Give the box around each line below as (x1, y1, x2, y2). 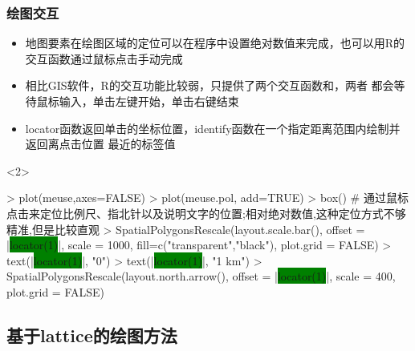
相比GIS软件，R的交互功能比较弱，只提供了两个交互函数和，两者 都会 (25, 77, 394, 94)
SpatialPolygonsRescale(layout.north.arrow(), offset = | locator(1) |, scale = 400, (6, 268, 396, 284)
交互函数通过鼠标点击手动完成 (25, 50, 183, 67)
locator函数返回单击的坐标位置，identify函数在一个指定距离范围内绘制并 (25, 119, 401, 136)
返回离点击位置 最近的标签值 (25, 135, 176, 152)
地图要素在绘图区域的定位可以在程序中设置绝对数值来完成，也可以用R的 (25, 34, 405, 51)
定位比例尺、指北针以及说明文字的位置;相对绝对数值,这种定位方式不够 (39, 204, 406, 221)
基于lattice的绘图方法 (6, 322, 177, 347)
